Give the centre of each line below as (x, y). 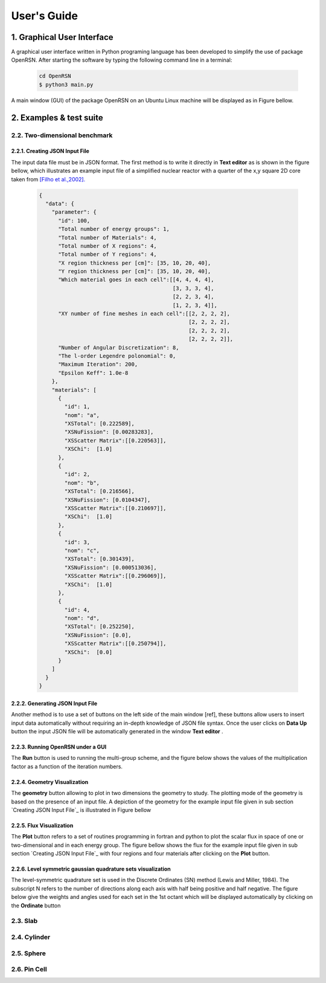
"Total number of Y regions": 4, (107, 255)
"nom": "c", (82, 550)
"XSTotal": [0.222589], (100, 424)
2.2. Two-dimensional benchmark (62, 135)
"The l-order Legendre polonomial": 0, (117, 356)
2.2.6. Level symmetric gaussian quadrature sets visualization (91, 869)
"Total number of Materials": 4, (107, 238)
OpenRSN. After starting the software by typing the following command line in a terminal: (122, 60)
